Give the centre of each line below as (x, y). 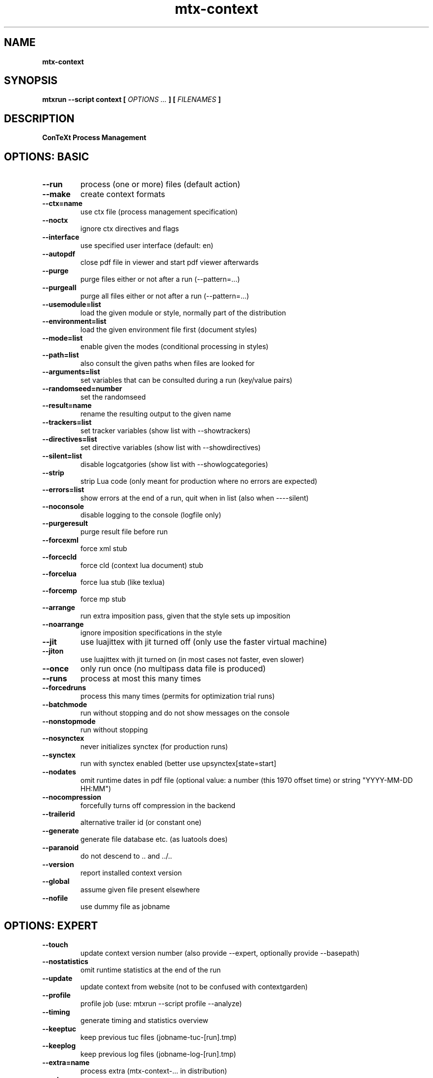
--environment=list (74, 321)
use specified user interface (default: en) (147, 246)
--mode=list (63, 338)
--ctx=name (62, 204)
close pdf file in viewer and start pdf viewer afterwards (170, 262)
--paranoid (61, 848)
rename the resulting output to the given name (156, 414)
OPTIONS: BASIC (47, 156)
